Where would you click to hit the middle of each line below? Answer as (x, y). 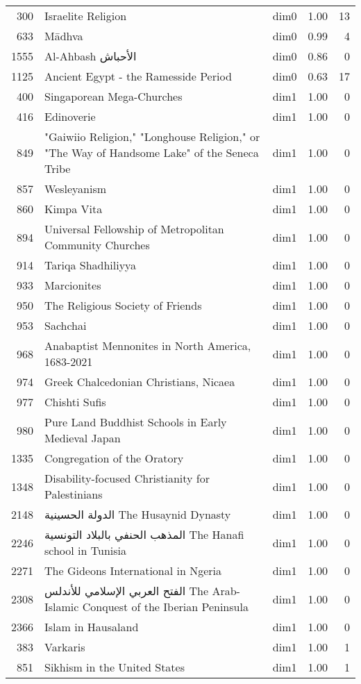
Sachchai (66, 325)
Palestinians (74, 494)
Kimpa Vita (74, 209)
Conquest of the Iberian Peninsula (165, 607)
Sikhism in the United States (115, 667)
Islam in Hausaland (92, 627)
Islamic (62, 607)
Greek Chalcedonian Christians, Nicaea (140, 382)
